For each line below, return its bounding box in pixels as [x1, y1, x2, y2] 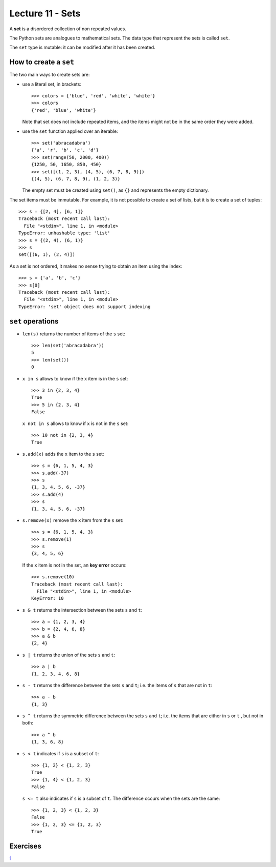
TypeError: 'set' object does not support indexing [18, 304, 151, 310]
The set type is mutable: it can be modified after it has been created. [9, 44, 155, 51]
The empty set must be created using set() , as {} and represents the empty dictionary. [22, 187, 209, 193]
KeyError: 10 [31, 595, 64, 601]
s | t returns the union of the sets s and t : [22, 652, 116, 658]
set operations [9, 317, 59, 326]
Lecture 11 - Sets [9, 8, 81, 19]
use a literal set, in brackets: [22, 81, 82, 87]
